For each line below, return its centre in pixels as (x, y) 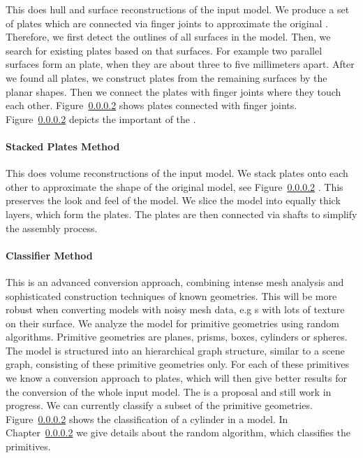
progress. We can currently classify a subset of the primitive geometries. (159, 405)
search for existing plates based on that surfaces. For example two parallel (164, 50)
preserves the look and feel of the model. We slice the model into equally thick (173, 200)
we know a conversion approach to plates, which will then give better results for (176, 378)
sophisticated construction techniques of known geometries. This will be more (171, 295)
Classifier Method (49, 255)
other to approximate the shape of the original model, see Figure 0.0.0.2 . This (175, 186)
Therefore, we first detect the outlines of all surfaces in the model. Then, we (168, 37)
